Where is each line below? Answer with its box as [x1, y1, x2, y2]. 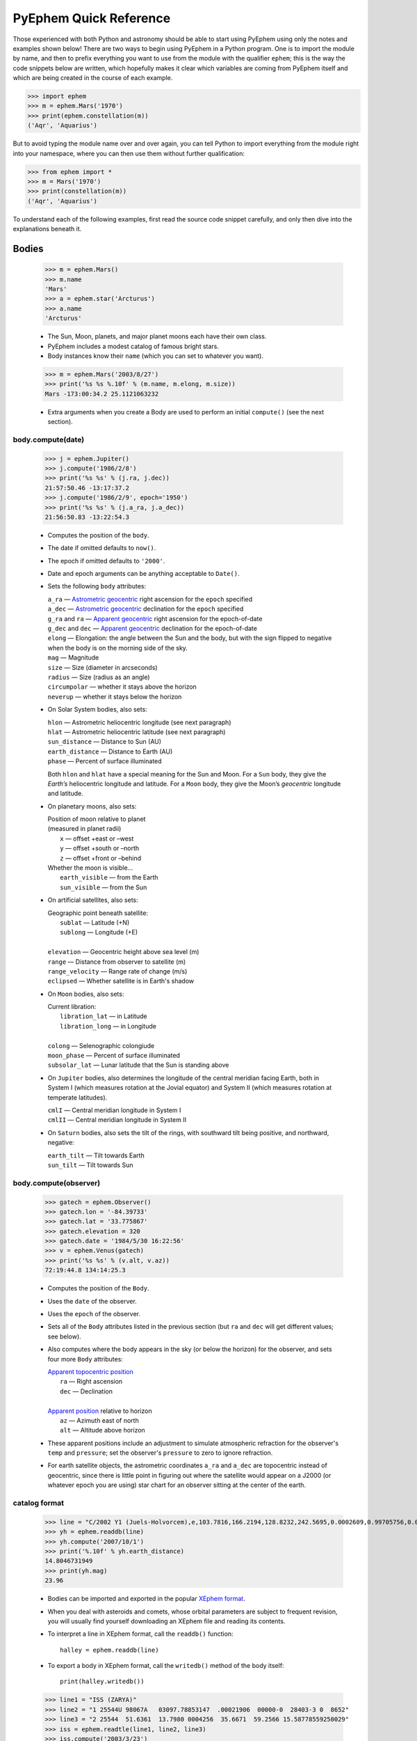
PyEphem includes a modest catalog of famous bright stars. [47, 342, 219, 350]
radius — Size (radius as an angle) [47, 673, 150, 681]
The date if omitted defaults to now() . [47, 544, 156, 552]
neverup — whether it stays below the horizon [47, 692, 182, 701]
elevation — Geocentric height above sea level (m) [47, 948, 199, 956]
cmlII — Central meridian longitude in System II [47, 1116, 187, 1124]
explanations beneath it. [13, 225, 82, 233]
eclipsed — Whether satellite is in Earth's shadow [47, 977, 195, 985]
